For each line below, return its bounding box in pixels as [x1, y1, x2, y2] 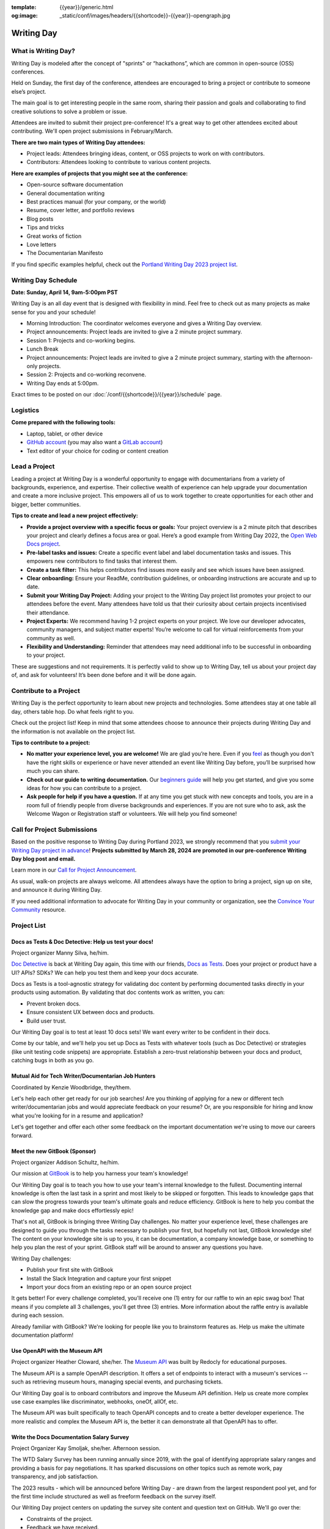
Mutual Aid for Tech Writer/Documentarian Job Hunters [11, 1072, 156, 1079]
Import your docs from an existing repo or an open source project [26, 1283, 192, 1290]
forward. [11, 1131, 33, 1139]
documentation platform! [11, 1331, 74, 1339]
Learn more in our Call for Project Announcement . [11, 866, 137, 874]
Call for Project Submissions [11, 825, 98, 834]
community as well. [26, 634, 76, 642]
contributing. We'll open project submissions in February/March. [11, 127, 174, 135]
